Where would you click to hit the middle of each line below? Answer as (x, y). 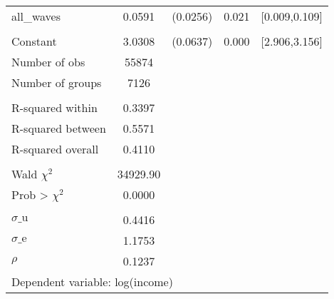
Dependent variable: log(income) (92, 282)
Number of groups (57, 82)
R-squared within (54, 107)
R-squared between (59, 128)
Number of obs (48, 62)
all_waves (36, 16)
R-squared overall (55, 149)
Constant (34, 41)
